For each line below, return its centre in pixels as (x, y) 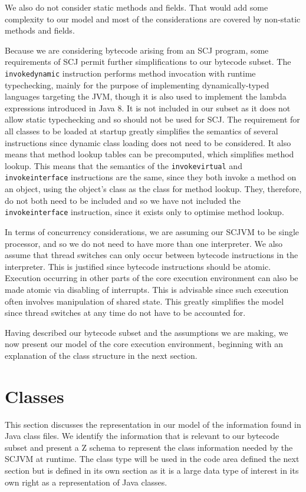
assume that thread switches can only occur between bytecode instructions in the (152, 255)
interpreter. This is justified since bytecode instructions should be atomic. (138, 266)
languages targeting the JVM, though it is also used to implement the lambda (146, 96)
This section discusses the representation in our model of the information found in (153, 424)
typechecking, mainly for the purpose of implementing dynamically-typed (137, 85)
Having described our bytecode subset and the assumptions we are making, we (147, 332)
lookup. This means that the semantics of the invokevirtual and (124, 165)
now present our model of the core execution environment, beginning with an (144, 344)
